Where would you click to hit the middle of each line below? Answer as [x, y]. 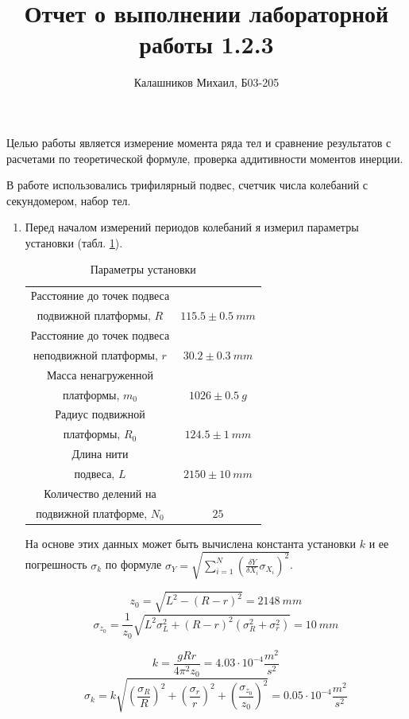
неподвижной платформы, [96, 354]
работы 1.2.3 [206, 44]
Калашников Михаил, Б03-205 [206, 82]
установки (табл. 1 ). [74, 242]
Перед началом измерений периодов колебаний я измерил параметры [192, 227]
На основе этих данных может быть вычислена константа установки [191, 543]
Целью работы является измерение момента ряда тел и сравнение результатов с [199, 142]
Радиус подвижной [100, 414]
